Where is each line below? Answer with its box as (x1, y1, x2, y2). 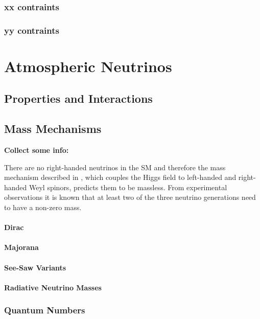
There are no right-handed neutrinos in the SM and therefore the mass (4, 162, 226, 172)
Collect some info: (4, 145, 69, 155)
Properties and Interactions (4, 90, 153, 106)
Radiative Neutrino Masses (4, 282, 102, 292)
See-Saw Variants (4, 262, 66, 272)
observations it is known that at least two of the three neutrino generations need (4, 192, 256, 202)
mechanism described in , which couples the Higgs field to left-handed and (4, 172, 237, 183)
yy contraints (4, 24, 59, 36)
